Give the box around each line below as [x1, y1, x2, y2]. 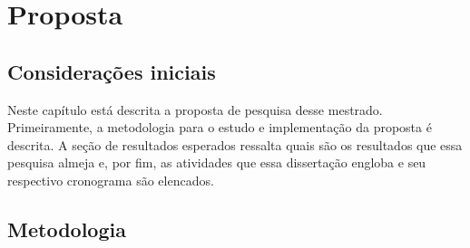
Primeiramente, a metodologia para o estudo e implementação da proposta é [7, 118, 432, 137]
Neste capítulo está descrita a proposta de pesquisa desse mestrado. [7, 100, 383, 119]
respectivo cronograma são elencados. [7, 170, 214, 189]
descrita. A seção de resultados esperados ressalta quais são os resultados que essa [7, 135, 463, 154]
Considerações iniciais [7, 57, 216, 85]
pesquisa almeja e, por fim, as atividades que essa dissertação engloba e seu [7, 153, 426, 172]
